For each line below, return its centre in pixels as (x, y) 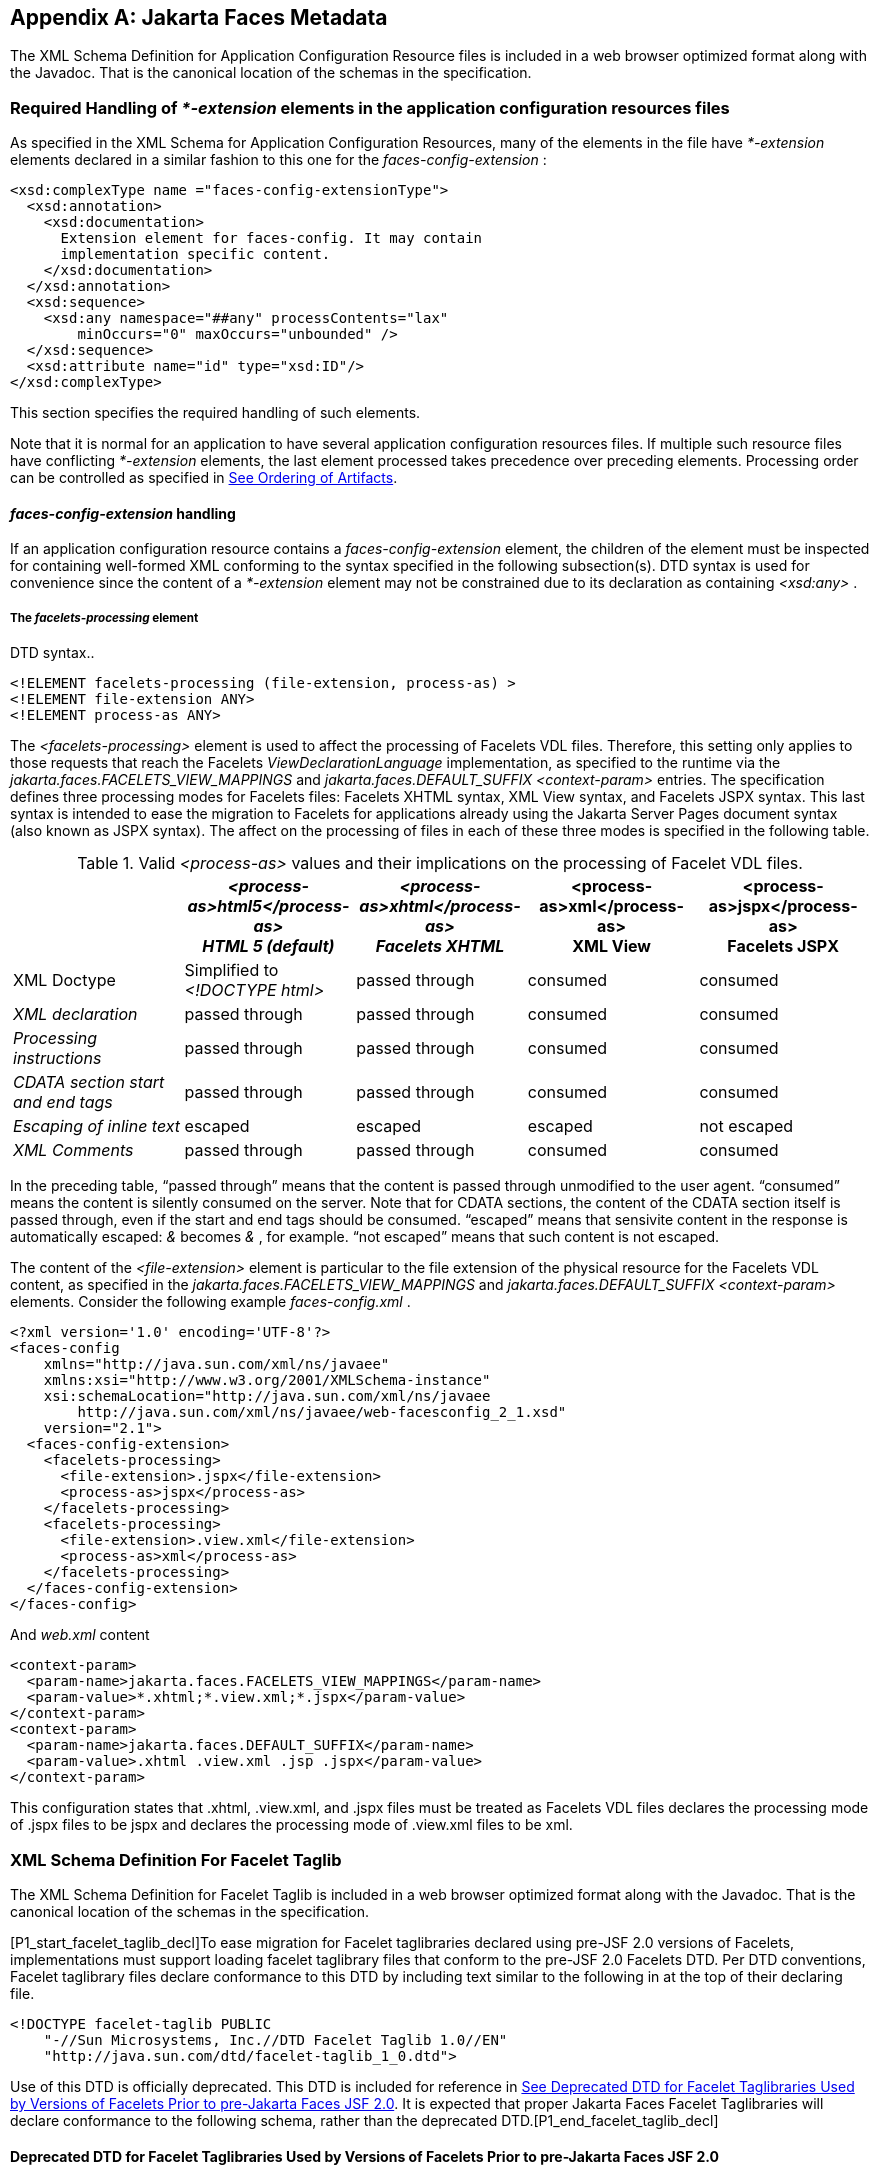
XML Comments (73, 1150)
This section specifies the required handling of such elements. (215, 413)
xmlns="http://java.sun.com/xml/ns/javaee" (216, 1364)
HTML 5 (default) (268, 946)
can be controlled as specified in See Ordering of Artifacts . (204, 478)
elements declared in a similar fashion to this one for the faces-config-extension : (278, 160)
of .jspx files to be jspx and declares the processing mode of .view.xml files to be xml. (291, 1825)
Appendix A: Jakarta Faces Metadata (199, 17)
